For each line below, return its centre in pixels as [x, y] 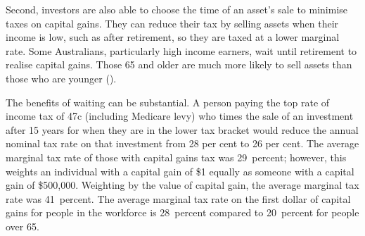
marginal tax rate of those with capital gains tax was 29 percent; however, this [176, 157]
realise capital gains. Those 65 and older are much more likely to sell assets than [179, 64]
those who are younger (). [61, 78]
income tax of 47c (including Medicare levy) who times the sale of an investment [180, 116]
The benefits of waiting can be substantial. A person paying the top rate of [168, 102]
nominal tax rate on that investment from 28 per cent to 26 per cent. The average [182, 143]
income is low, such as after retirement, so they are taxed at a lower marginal [173, 37]
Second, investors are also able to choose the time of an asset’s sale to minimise [177, 9]
